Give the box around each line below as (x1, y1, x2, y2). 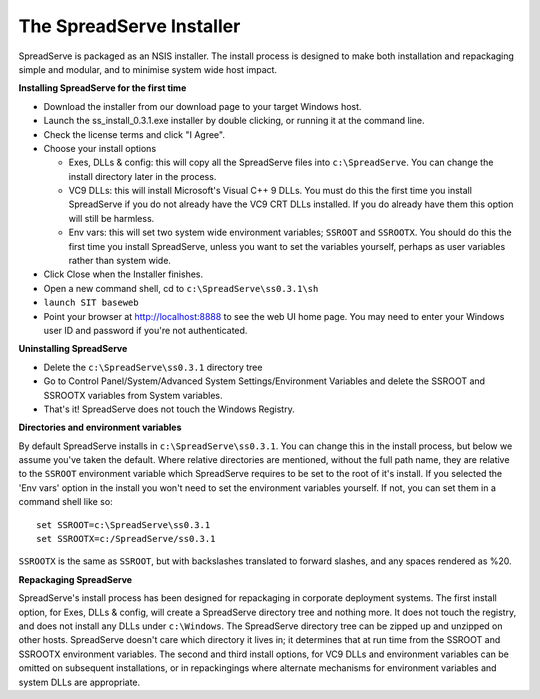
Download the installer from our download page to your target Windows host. (43, 100, 362, 112)
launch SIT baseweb (43, 297, 139, 309)
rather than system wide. (68, 255, 172, 267)
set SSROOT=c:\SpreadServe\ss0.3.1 (36, 519, 211, 530)
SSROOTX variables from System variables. (43, 389, 223, 401)
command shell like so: (18, 496, 114, 508)
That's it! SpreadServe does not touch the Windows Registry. (43, 403, 295, 415)
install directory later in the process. (68, 170, 217, 182)
